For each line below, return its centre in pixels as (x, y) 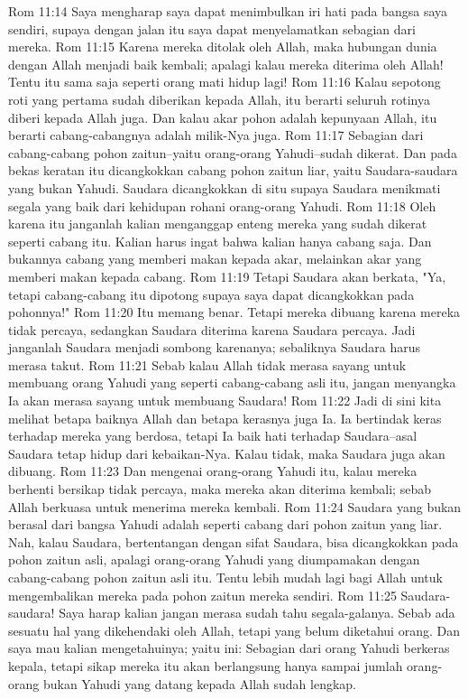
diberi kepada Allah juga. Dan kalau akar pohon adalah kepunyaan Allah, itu (223, 117)
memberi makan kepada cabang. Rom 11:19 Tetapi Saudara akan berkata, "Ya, (227, 276)
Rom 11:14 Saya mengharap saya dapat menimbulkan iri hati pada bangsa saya (228, 11)
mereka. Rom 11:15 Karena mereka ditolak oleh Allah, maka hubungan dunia (223, 47)
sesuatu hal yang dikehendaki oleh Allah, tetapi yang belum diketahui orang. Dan (234, 630)
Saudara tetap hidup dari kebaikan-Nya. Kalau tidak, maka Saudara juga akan (227, 453)
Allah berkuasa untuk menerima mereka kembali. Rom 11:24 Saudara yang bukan (235, 506)
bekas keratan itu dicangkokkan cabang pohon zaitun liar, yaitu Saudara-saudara (233, 170)
